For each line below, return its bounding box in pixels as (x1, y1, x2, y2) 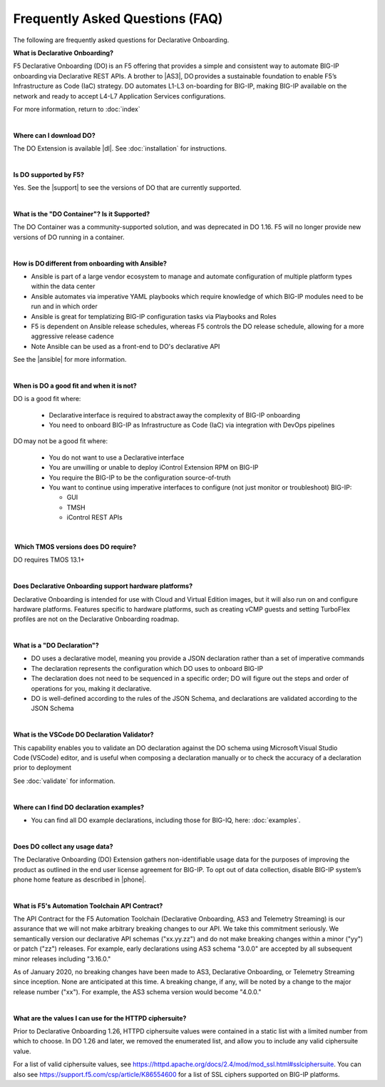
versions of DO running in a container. (13, 233, 125, 241)
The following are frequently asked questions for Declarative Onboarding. (13, 36, 230, 44)
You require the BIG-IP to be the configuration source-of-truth (48, 473, 231, 482)
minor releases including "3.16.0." (13, 954, 111, 963)
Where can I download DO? (13, 131, 96, 139)
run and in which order (31, 302, 98, 310)
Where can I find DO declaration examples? (13, 803, 145, 812)
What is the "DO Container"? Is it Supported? (13, 210, 150, 218)
